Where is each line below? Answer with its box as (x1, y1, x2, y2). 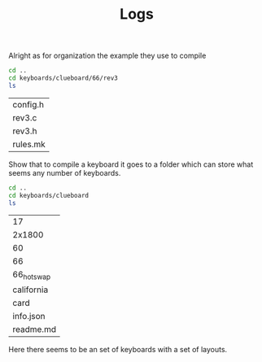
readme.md (12, 323, 57, 334)
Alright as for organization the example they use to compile (8, 50, 207, 61)
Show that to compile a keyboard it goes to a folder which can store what (8, 159, 254, 169)
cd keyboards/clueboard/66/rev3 (8, 74, 118, 82)
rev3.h (12, 125, 37, 137)
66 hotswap (12, 269, 51, 281)
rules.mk (12, 138, 46, 150)
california (12, 284, 49, 295)
